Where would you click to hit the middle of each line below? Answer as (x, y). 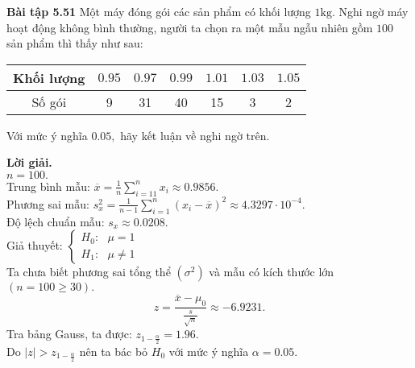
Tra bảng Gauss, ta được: (69, 334)
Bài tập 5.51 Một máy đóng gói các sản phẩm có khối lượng (159, 11)
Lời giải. (29, 162)
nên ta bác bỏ (114, 351)
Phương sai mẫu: (48, 203)
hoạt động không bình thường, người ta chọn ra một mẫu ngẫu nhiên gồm (190, 27)
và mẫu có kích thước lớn (272, 272)
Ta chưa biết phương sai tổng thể (89, 272)
